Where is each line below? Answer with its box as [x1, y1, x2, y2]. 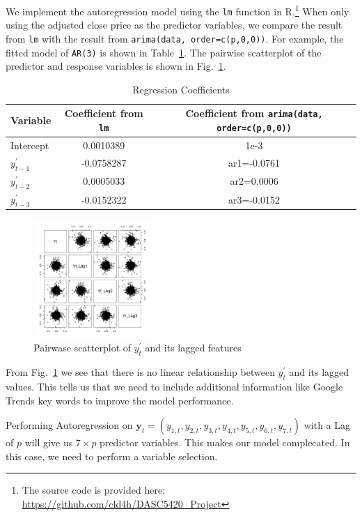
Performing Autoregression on [6, 418, 133, 432]
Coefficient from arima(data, [185, 106, 323, 121]
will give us [24, 435, 73, 450]
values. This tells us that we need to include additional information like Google [6, 379, 343, 393]
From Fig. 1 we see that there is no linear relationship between [6, 365, 275, 379]
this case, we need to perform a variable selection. [6, 448, 218, 463]
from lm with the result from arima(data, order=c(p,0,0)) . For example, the [6, 31, 344, 45]
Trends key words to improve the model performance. [6, 393, 234, 407]
